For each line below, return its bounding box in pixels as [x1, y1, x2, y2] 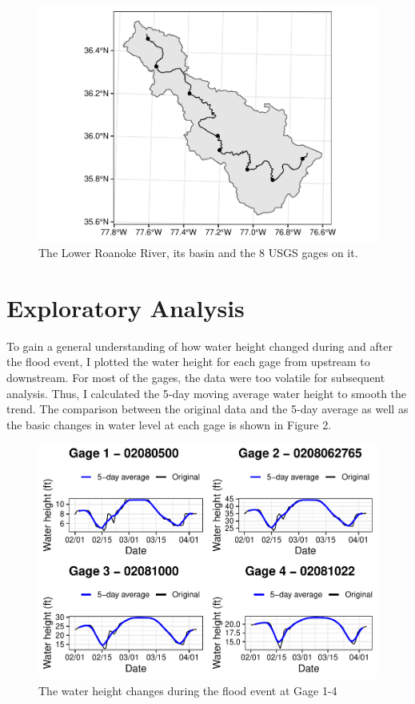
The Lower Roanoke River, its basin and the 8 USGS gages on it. [38, 244, 358, 261]
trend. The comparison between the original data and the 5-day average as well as [6, 400, 409, 417]
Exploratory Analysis [6, 291, 245, 324]
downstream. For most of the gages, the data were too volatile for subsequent [6, 369, 385, 386]
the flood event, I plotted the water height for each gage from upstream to [6, 353, 370, 370]
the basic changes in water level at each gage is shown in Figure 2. [6, 416, 332, 432]
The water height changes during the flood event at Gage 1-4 [38, 682, 337, 698]
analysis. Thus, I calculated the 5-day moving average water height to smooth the [6, 384, 407, 401]
